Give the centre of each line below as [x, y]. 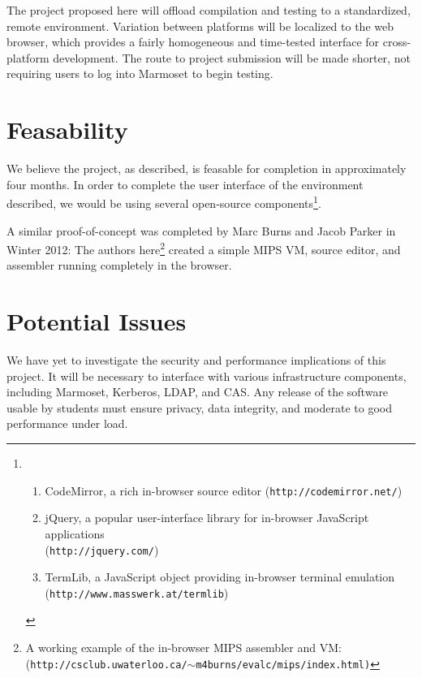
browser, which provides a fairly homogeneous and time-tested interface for [193, 42]
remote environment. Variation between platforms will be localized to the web [200, 26]
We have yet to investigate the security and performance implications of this [196, 360]
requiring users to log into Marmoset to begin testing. [140, 73]
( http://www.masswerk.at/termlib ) [137, 592]
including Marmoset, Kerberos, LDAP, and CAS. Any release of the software [198, 392]
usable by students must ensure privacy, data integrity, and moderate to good [200, 407]
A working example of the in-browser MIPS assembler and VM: [183, 647]
